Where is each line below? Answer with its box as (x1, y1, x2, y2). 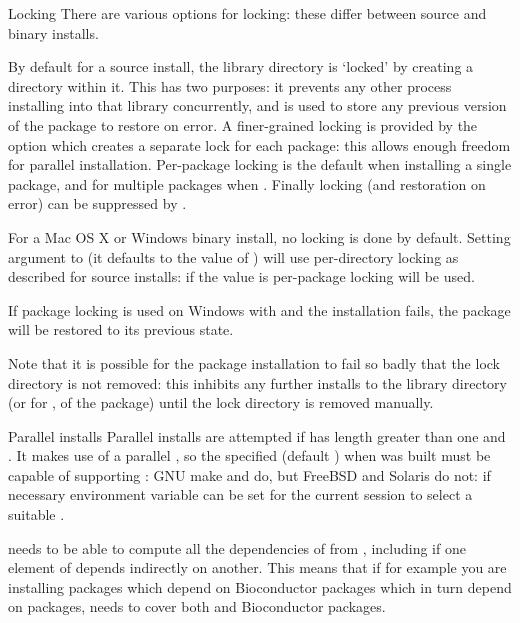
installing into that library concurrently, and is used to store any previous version (8, 95, 507, 116)
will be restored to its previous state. (8, 319, 234, 340)
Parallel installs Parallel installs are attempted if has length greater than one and (8, 425, 506, 446)
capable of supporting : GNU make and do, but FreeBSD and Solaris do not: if (8, 464, 491, 485)
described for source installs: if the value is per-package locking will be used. (8, 266, 475, 287)
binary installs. (8, 22, 99, 43)
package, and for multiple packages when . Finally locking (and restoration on (8, 173, 486, 194)
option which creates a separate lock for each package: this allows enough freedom (8, 134, 511, 155)
